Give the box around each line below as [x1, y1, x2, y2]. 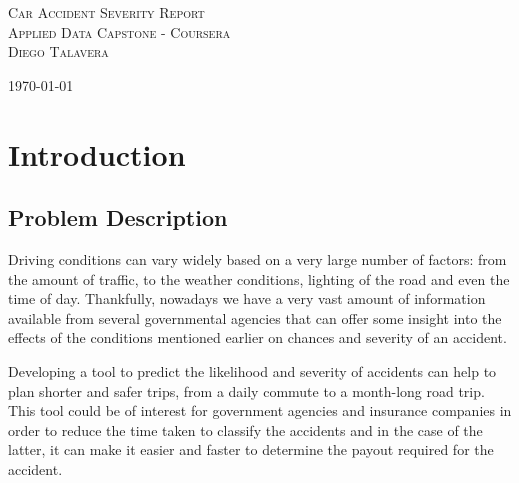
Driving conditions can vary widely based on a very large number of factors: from [8, 248, 507, 269]
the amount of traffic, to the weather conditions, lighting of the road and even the [8, 268, 510, 289]
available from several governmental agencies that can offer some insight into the [8, 307, 502, 328]
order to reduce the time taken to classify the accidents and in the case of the [8, 419, 483, 440]
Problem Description [8, 202, 228, 233]
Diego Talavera [8, 41, 109, 62]
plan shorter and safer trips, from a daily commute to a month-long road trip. [8, 380, 485, 401]
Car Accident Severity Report [8, 2, 205, 22]
